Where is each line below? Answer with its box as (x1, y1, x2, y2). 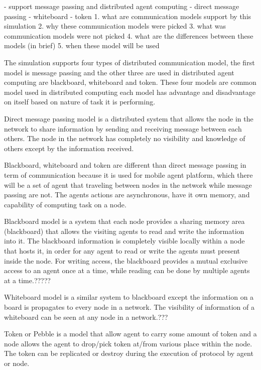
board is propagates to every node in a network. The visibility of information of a (4, 302, 255, 312)
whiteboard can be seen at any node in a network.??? (4, 311, 168, 322)
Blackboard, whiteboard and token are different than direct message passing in (4, 160, 246, 170)
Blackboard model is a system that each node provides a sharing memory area (4, 216, 245, 226)
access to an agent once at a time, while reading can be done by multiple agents (4, 265, 250, 276)
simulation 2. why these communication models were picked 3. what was (4, 21, 226, 31)
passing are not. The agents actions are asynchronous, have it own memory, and (4, 189, 250, 200)
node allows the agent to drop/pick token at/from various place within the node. (4, 338, 252, 348)
